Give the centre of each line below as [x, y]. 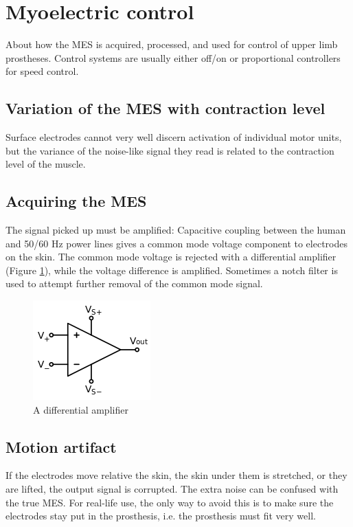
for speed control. [42, 71]
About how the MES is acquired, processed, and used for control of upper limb [172, 44]
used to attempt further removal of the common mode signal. [134, 283]
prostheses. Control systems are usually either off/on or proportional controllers [173, 57]
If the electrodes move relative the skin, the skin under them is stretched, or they [176, 475]
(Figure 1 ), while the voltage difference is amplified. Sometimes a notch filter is [172, 270]
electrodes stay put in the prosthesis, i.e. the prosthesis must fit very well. [161, 516]
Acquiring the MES [76, 201]
